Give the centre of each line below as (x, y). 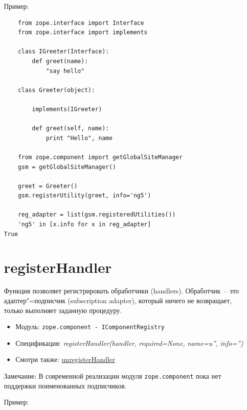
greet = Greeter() (48, 186)
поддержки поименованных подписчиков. (65, 385)
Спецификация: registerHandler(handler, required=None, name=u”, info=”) (129, 343)
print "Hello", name (79, 138)
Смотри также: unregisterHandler (65, 359)
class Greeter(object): (56, 90)
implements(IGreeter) (67, 109)
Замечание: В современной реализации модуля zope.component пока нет (113, 376)
